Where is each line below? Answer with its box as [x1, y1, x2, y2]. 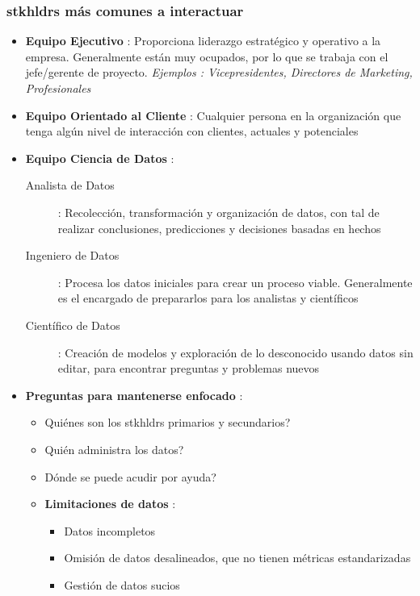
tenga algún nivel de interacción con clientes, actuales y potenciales [25, 123, 359, 140]
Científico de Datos [25, 316, 120, 333]
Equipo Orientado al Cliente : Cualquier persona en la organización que [25, 106, 401, 123]
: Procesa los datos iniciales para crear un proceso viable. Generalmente [57, 273, 413, 290]
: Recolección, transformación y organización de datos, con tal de [57, 203, 380, 220]
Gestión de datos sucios [64, 576, 180, 593]
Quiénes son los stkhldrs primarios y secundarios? [44, 414, 291, 431]
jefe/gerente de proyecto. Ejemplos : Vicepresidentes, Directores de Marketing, [25, 64, 413, 81]
